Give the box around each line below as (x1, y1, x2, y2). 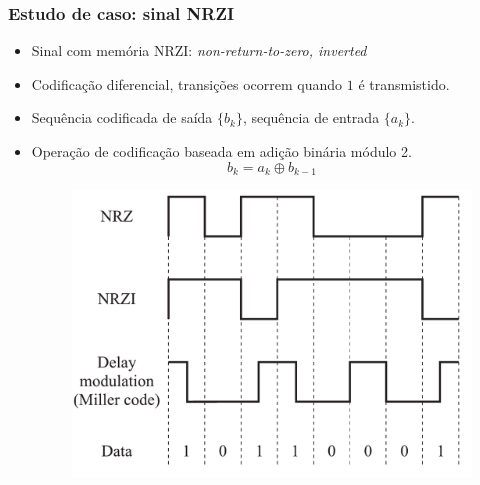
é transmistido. (358, 73, 450, 94)
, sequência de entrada (242, 107, 380, 128)
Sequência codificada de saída (31, 107, 213, 128)
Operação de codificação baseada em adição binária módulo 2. (31, 141, 412, 161)
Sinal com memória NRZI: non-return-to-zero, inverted (31, 40, 367, 61)
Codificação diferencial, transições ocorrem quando (31, 73, 343, 94)
